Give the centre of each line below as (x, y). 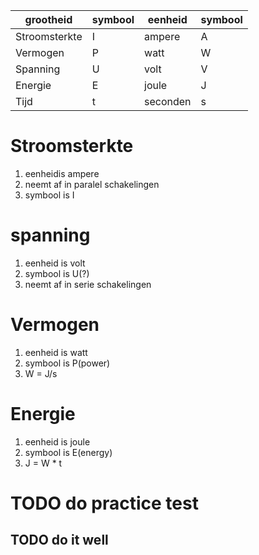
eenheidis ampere (62, 173)
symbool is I (49, 195)
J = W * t (43, 463)
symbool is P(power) (67, 363)
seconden (168, 101)
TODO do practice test (104, 503)
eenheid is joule (57, 441)
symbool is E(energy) (68, 452)
